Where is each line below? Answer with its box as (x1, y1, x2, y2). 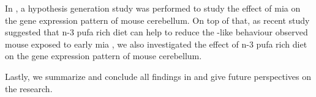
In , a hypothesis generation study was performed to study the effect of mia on (5, 2, 301, 14)
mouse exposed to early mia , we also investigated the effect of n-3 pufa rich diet (5, 37, 307, 50)
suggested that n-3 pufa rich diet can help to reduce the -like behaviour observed (5, 26, 308, 38)
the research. (5, 82, 53, 95)
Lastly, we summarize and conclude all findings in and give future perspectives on (5, 70, 312, 82)
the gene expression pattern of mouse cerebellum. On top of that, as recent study (5, 13, 310, 26)
